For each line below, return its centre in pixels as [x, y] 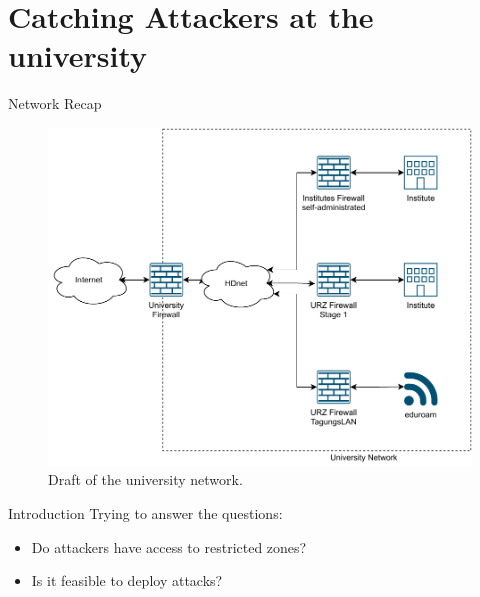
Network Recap [55, 103]
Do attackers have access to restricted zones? [169, 546]
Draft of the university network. [145, 479]
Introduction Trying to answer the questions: [145, 512]
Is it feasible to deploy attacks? [127, 580]
